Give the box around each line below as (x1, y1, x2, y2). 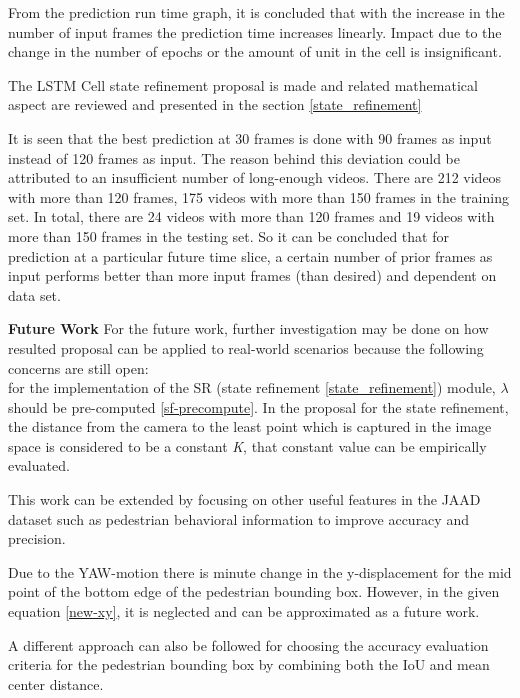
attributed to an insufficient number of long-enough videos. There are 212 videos (8, 167, 502, 188)
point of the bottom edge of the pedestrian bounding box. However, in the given (8, 581, 500, 602)
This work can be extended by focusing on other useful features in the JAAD (8, 489, 481, 510)
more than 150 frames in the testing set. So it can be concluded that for (8, 225, 449, 246)
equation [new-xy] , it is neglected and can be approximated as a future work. (8, 601, 480, 622)
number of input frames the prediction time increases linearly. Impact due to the (8, 21, 502, 42)
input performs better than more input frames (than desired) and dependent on (8, 265, 497, 286)
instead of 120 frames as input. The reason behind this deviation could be (8, 147, 460, 168)
